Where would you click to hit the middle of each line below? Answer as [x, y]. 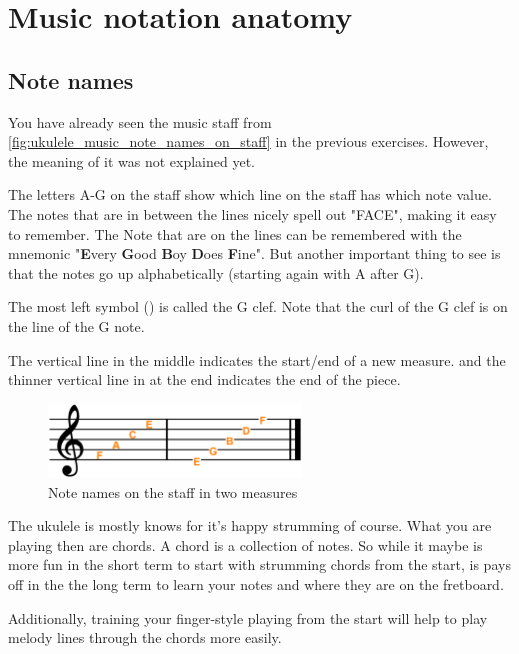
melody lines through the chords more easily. [145, 637]
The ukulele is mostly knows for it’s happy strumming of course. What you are [250, 525]
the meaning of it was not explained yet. [132, 160]
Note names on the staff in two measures [173, 491]
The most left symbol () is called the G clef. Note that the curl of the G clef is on [258, 306]
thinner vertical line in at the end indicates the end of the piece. [204, 379]
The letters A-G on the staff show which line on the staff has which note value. [250, 194]
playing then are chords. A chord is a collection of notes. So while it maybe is [245, 544]
